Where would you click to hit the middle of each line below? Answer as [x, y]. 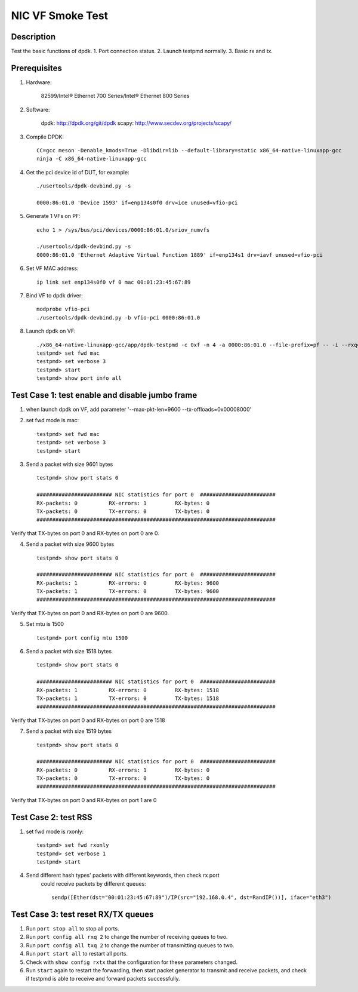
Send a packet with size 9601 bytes [70, 464]
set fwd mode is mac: [53, 420]
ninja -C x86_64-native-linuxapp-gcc [92, 159]
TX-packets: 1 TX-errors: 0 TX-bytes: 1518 [128, 698]
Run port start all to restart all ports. [77, 954]
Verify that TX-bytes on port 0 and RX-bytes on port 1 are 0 [84, 800]
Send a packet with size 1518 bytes [69, 652]
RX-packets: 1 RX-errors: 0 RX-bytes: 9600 [128, 583]
